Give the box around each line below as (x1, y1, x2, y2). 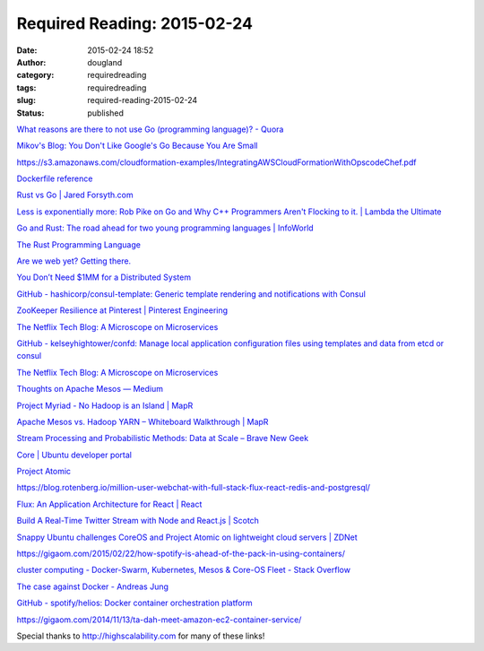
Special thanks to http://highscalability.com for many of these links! (16, 630, 265, 641)
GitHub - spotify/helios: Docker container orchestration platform (16, 597, 253, 609)
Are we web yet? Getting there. (16, 256, 132, 266)
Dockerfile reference (16, 173, 93, 184)
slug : (16, 95, 36, 106)
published (87, 108, 125, 118)
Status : (16, 108, 45, 118)
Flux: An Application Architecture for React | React (16, 499, 203, 509)
